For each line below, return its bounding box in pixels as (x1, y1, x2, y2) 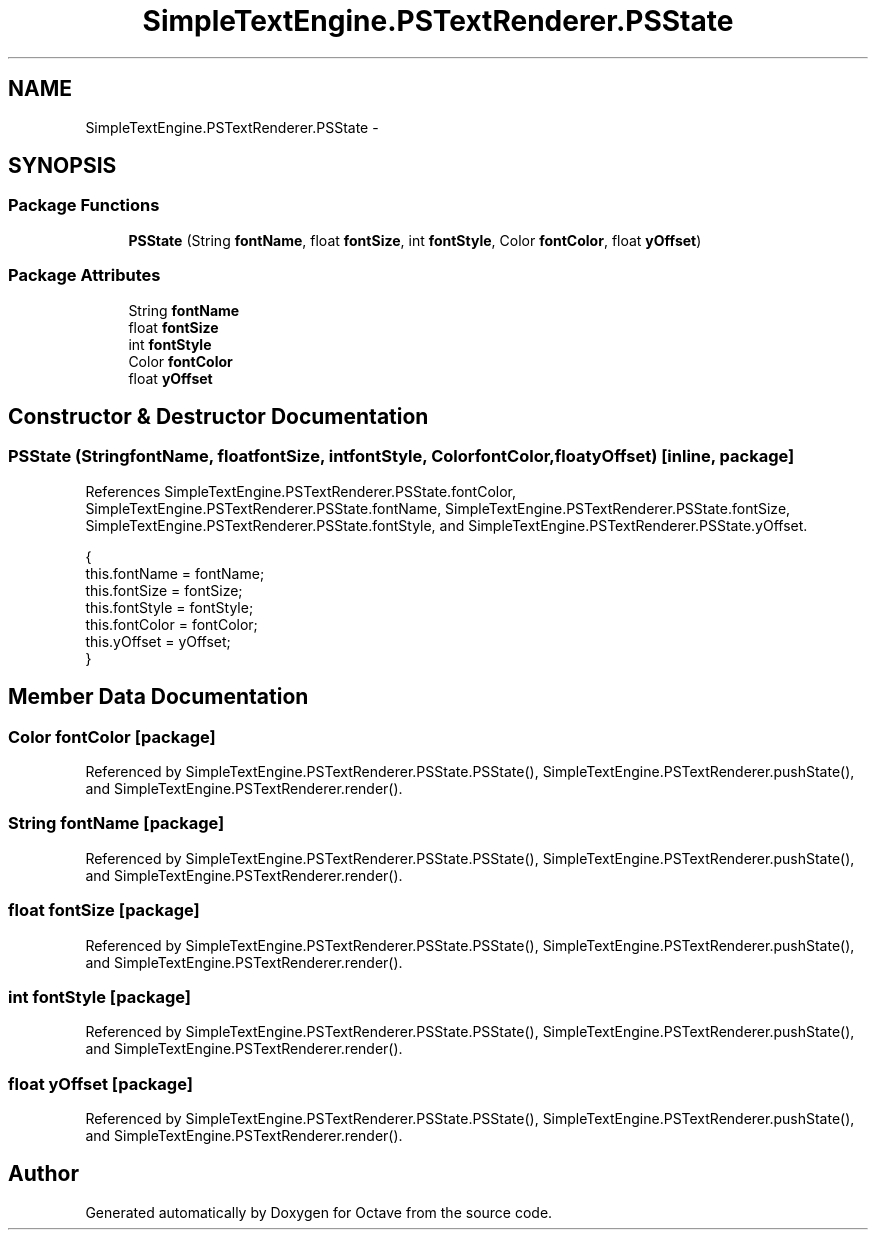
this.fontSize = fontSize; (85, 581, 243, 599)
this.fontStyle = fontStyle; (85, 598, 254, 616)
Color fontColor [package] (8, 726, 216, 747)
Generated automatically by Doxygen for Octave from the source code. (85, 1203, 553, 1221)
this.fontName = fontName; (85, 564, 265, 582)
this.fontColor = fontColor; (85, 615, 258, 633)
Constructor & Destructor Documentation (8, 403, 429, 429)
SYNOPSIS (8, 153, 117, 179)
